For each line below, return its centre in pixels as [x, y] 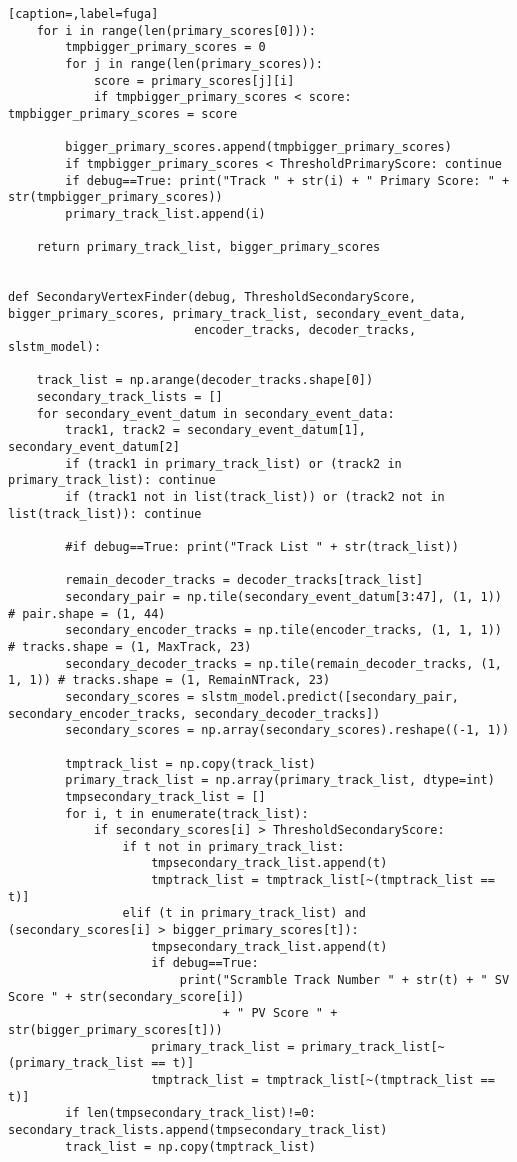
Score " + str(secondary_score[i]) [126, 996]
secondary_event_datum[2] [94, 447]
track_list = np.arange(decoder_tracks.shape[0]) [205, 380]
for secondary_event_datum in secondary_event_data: [215, 413]
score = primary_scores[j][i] [194, 80]
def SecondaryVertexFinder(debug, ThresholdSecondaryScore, [212, 297]
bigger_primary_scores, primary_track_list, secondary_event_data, [237, 313]
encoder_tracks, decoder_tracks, [305, 330]
